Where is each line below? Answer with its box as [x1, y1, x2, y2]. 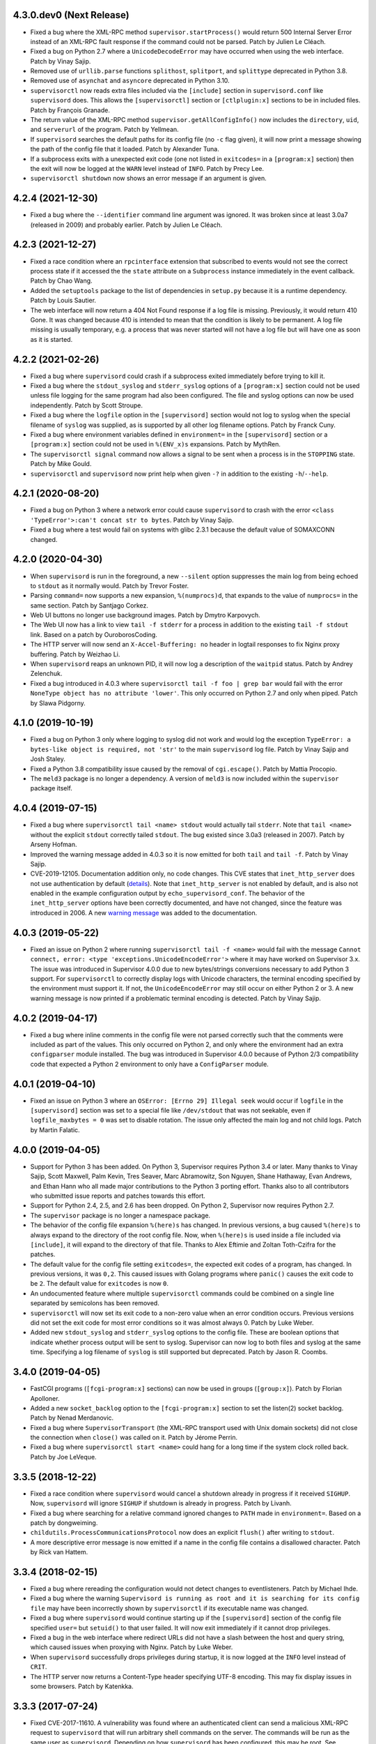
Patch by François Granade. [30, 105, 111, 114]
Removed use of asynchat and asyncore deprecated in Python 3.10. [30, 77, 230, 85]
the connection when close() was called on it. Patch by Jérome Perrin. [30, 1434, 238, 1442]
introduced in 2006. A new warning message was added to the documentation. [30, 908, 258, 917]
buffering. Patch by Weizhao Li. [30, 649, 120, 659]
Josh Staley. [30, 755, 66, 763]
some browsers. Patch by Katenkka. [30, 1682, 134, 1690]
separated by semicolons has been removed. [30, 1299, 159, 1307]
